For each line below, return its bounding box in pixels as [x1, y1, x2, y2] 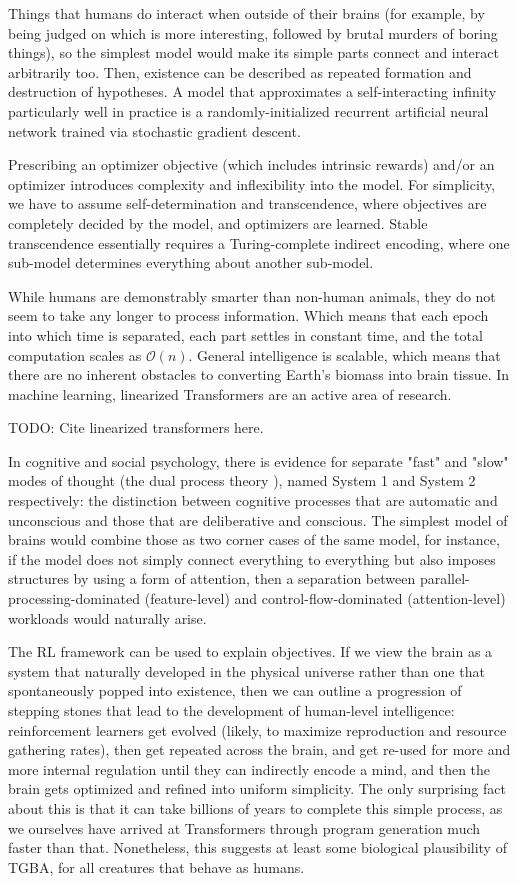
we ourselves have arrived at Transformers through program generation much [8, 817, 481, 838]
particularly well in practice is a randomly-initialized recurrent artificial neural [8, 100, 489, 121]
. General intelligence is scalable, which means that [188, 344, 501, 365]
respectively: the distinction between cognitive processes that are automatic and [8, 490, 498, 511]
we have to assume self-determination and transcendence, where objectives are [8, 193, 487, 214]
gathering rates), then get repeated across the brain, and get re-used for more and [8, 739, 511, 760]
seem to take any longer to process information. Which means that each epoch [8, 305, 489, 326]
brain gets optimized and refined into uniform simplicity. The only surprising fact [8, 778, 506, 799]
